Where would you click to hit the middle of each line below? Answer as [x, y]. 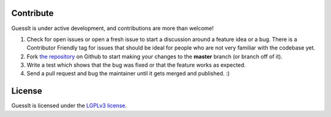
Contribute [32, 13]
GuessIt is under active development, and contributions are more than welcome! [112, 28]
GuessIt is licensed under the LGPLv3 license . [69, 106]
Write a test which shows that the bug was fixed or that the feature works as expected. [136, 65]
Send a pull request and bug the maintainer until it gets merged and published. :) [128, 74]
